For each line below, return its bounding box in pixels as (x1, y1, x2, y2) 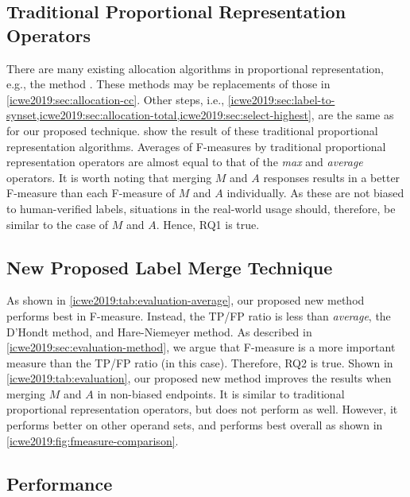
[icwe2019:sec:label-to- (227, 91, 335, 107)
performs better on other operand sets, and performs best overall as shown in (6, 417, 383, 433)
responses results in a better (263, 169, 400, 185)
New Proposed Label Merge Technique (6, 254, 333, 279)
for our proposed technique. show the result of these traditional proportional (6, 122, 378, 138)
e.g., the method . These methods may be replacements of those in (6, 76, 331, 92)
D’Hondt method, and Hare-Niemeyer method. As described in (6, 323, 312, 340)
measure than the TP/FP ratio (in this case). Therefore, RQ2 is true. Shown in (6, 354, 393, 371)
